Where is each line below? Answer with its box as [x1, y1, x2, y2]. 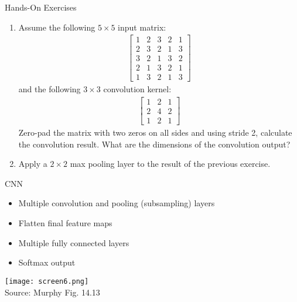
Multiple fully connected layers [18, 236, 129, 249]
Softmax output [18, 256, 76, 269]
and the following [18, 83, 81, 95]
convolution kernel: [103, 83, 172, 95]
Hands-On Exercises [5, 1, 77, 13]
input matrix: [118, 21, 166, 33]
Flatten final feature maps [18, 217, 112, 229]
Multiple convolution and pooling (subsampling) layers [18, 197, 215, 209]
